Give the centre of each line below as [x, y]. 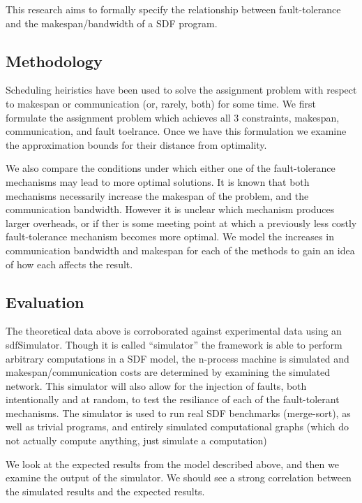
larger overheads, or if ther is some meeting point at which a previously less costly [181, 223]
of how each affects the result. [69, 264]
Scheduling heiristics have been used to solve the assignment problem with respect [181, 90]
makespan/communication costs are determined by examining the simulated [168, 372]
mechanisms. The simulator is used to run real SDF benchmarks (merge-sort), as [178, 413]
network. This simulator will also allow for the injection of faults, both [156, 385]
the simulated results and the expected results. [105, 491]
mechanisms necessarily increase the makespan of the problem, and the [157, 195]
